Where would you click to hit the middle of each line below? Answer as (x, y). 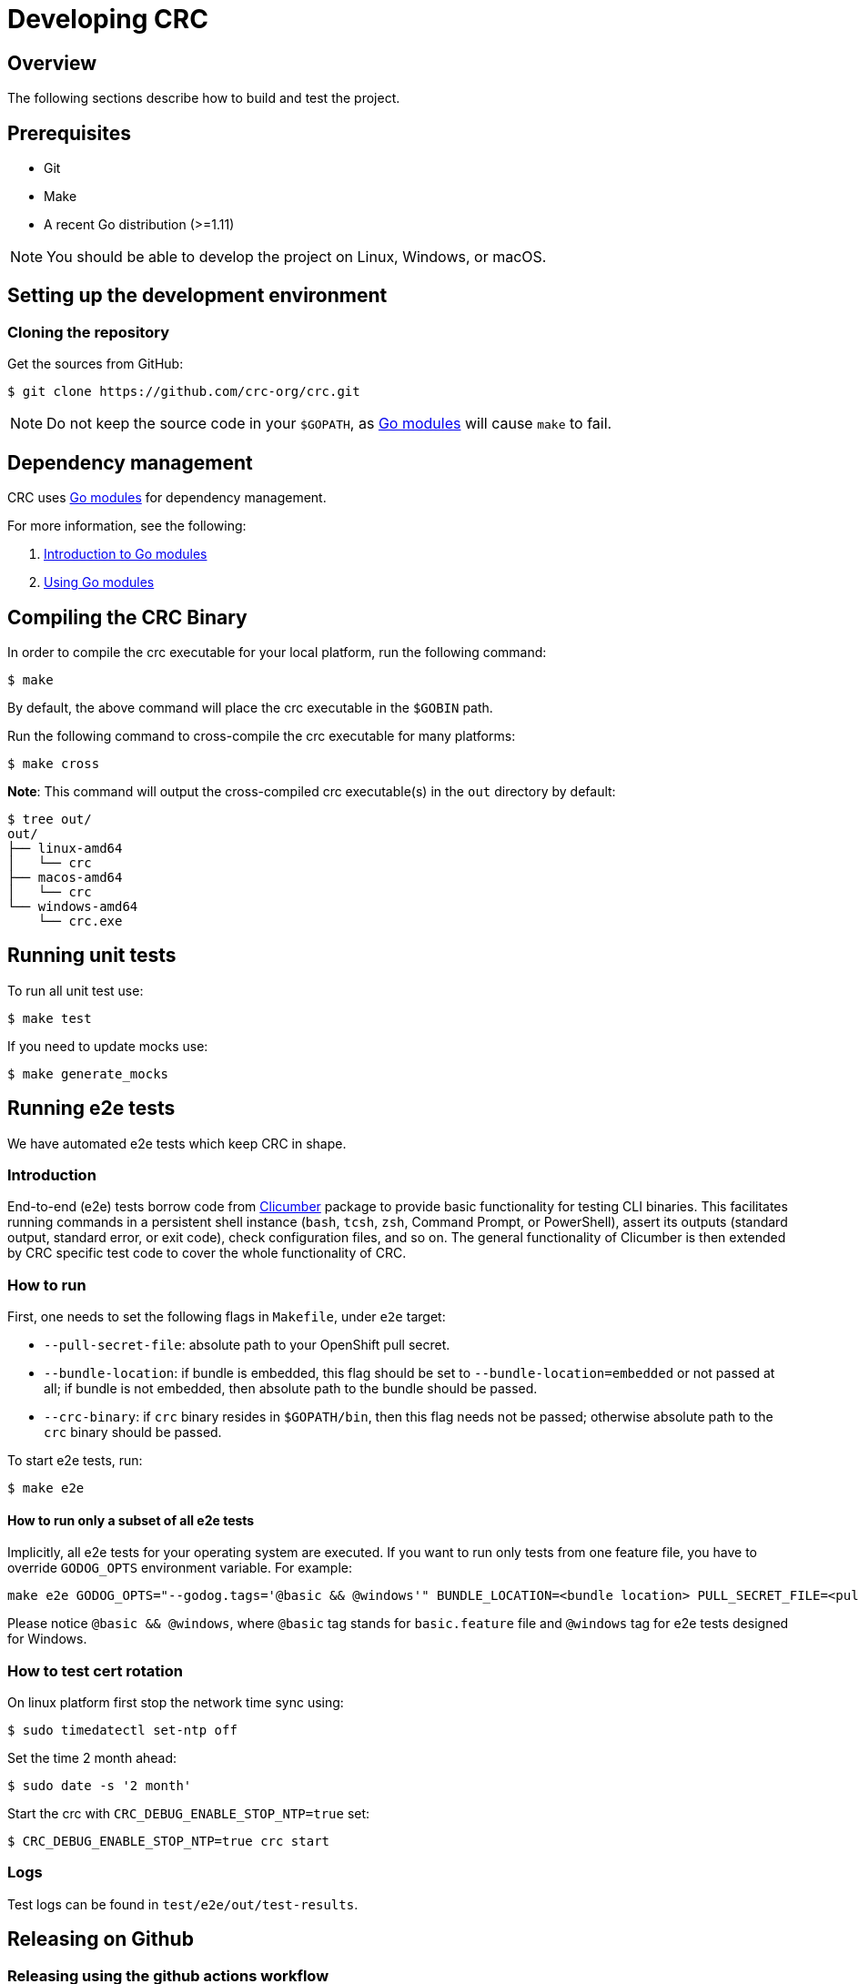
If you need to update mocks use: (108, 1046)
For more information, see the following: (127, 526)
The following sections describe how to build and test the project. (204, 98)
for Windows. (47, 1639)
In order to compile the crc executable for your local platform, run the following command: (277, 652)
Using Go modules (99, 582)
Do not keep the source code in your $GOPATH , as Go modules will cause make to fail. (329, 424)
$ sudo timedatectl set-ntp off (122, 1731)
